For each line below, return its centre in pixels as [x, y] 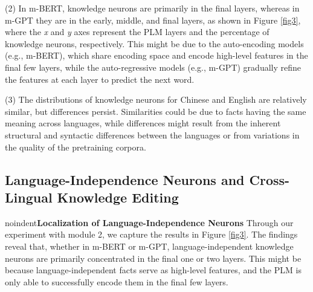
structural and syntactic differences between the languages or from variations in [152, 135]
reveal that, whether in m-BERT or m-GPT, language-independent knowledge [149, 246]
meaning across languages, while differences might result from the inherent [143, 123]
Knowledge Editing [118, 197]
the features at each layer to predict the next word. [100, 79]
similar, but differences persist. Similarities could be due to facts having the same [156, 111]
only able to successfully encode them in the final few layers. [117, 281]
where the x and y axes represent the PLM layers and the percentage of [137, 32]
